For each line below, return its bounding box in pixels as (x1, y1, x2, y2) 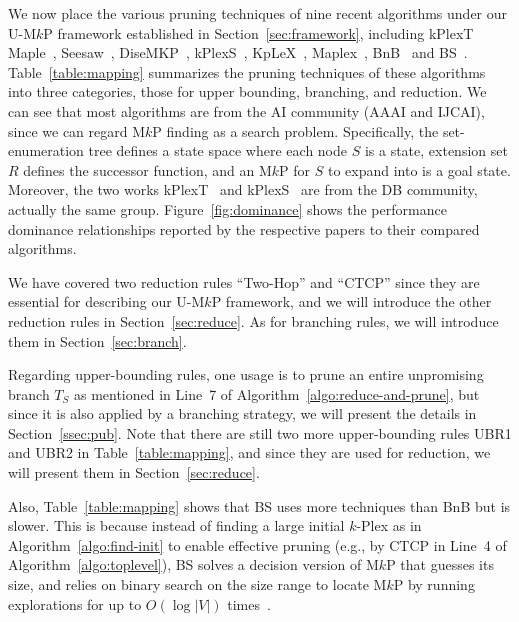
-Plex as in (356, 515, 422, 536)
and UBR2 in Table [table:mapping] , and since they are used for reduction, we (8, 442, 491, 463)
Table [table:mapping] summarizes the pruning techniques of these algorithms (8, 61, 486, 82)
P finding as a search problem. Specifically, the (152, 120, 439, 141)
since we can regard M (8, 120, 146, 141)
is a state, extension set (364, 140, 508, 161)
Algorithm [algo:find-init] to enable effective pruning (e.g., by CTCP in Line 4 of (8, 534, 507, 555)
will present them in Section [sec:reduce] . (8, 462, 260, 483)
